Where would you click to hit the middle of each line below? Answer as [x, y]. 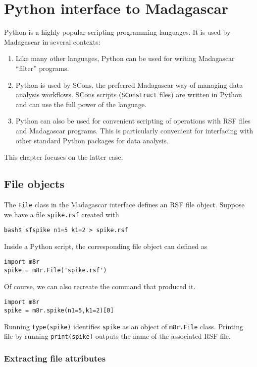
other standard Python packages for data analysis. [92, 140]
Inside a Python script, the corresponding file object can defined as [106, 246]
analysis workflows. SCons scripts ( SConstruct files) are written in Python [129, 94]
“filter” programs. [42, 68]
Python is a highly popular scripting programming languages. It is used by [117, 32]
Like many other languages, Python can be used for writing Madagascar [125, 58]
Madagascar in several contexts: [52, 41]
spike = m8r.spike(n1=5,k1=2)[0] [59, 311]
